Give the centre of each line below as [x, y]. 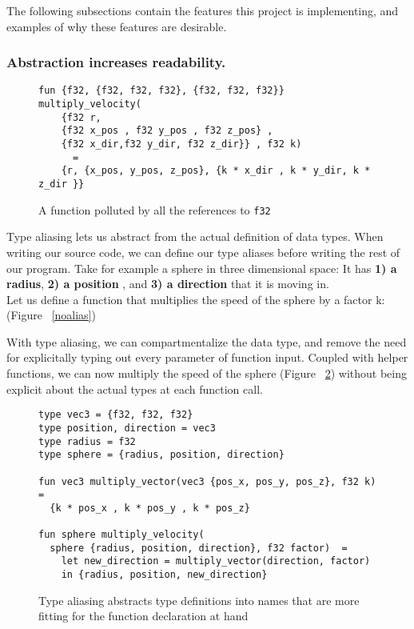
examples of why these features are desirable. [117, 26]
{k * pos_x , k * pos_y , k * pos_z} [150, 508]
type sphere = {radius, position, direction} [161, 455]
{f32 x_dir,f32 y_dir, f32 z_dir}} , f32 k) [181, 144]
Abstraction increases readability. [116, 62]
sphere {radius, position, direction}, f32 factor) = [199, 548]
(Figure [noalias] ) [51, 315]
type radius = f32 [87, 441]
